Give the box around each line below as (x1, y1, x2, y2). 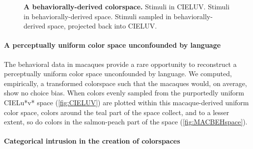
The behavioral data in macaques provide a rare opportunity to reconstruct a (4, 59, 237, 69)
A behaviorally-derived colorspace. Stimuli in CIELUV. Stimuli (24, 1, 230, 11)
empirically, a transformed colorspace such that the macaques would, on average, (4, 78, 247, 88)
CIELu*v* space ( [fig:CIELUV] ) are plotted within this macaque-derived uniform (4, 97, 249, 107)
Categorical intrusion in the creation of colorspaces (4, 136, 180, 146)
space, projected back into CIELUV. (48, 21, 157, 31)
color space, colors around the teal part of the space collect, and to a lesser (4, 107, 229, 117)
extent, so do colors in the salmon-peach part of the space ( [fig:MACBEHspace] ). (4, 117, 248, 127)
